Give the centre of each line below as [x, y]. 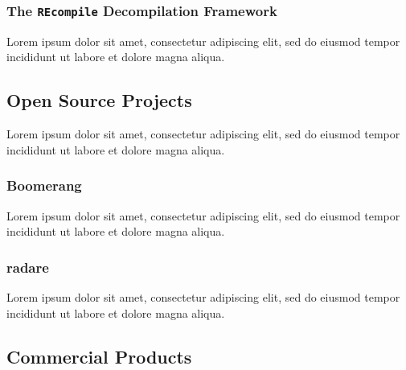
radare [28, 267]
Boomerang [44, 185]
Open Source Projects [99, 100]
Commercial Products [99, 356]
